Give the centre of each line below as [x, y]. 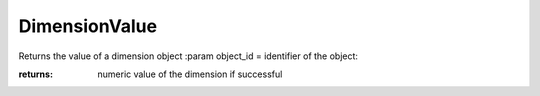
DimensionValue [88, 26]
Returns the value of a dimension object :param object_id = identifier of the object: [188, 56]
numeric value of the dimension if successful [190, 74]
